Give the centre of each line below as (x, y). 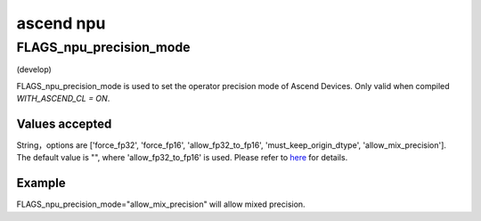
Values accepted (64, 123)
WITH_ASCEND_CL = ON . (63, 99)
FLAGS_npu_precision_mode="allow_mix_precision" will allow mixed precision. (161, 204)
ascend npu (61, 23)
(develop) (34, 70)
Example (41, 183)
